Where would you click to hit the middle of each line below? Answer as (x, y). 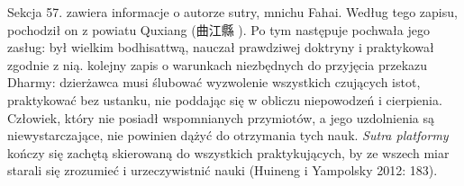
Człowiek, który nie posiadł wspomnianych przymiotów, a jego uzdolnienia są (221, 117)
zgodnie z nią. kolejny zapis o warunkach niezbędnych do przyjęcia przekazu (218, 64)
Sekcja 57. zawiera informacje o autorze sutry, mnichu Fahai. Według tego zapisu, (232, 12)
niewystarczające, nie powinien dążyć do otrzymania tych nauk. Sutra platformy (228, 135)
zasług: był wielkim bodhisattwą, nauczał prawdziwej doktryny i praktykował (221, 47)
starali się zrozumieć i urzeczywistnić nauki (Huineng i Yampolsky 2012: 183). (223, 170)
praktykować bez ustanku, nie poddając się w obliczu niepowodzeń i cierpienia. (225, 99)
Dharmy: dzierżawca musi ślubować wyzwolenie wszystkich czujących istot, (214, 82)
